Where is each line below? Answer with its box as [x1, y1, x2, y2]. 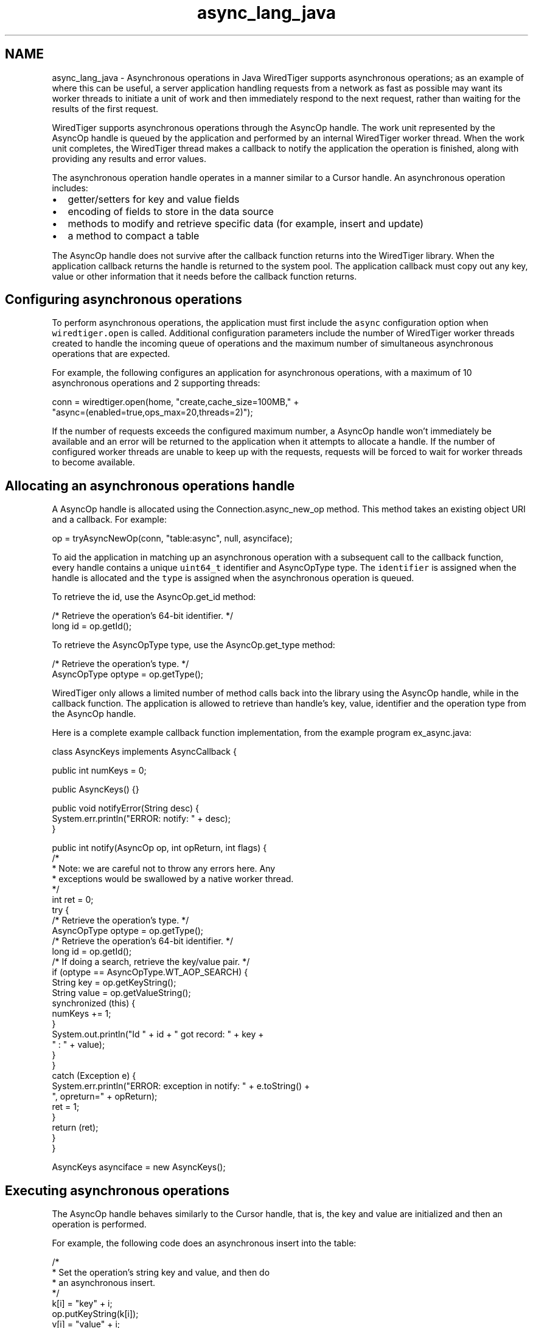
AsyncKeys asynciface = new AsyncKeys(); [52, 1162, 226, 1173]
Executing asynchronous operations [5, 1182, 230, 1198]
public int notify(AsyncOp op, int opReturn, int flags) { [52, 842, 267, 853]
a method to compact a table [68, 229, 200, 242]
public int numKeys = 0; [52, 765, 147, 776]
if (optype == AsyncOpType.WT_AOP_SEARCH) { [52, 967, 248, 978]
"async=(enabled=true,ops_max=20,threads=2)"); [52, 407, 253, 418]
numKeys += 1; [52, 1008, 111, 1019]
